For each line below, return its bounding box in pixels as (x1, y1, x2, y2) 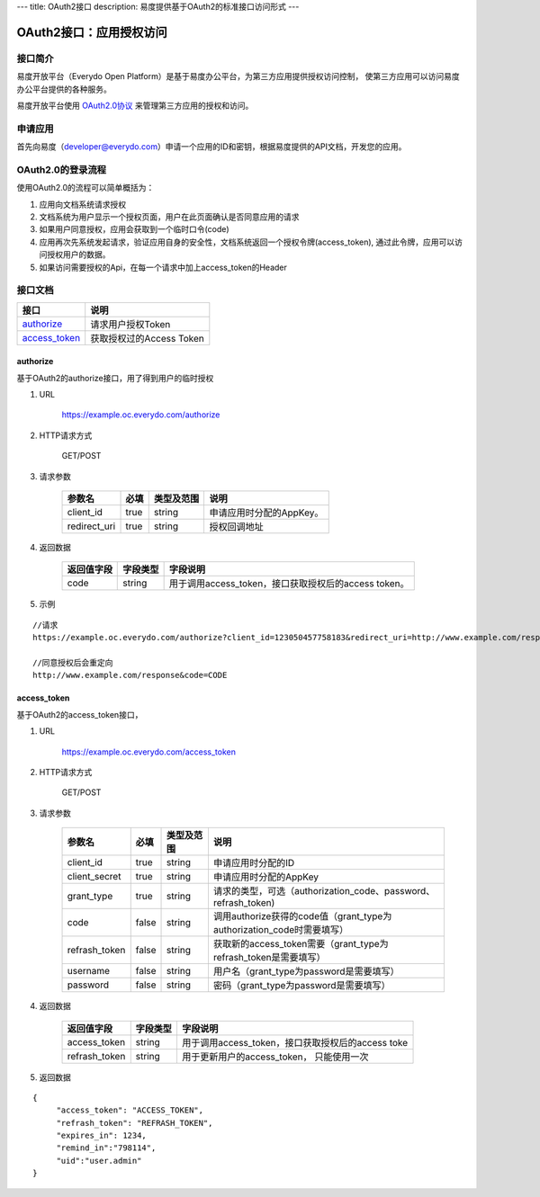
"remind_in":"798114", (56, 1143, 157, 1153)
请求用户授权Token (90, 317, 171, 330)
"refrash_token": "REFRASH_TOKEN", (56, 1118, 213, 1128)
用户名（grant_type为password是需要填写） (212, 965, 400, 978)
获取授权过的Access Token (90, 332, 204, 344)
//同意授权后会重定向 (32, 657, 113, 667)
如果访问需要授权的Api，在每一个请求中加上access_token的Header (39, 262, 288, 272)
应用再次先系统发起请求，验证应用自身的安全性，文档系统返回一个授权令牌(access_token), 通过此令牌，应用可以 (39, 237, 455, 247)
